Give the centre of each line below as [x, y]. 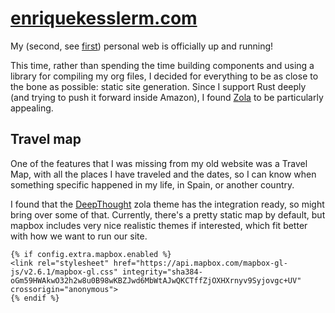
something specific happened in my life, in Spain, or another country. [152, 184]
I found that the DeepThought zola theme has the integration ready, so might [167, 204]
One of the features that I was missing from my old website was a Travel [159, 163]
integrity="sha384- [162, 272]
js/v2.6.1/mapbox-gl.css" [64, 272]
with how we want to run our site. [79, 236]
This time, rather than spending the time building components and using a [162, 65]
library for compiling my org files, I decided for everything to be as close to [164, 76]
